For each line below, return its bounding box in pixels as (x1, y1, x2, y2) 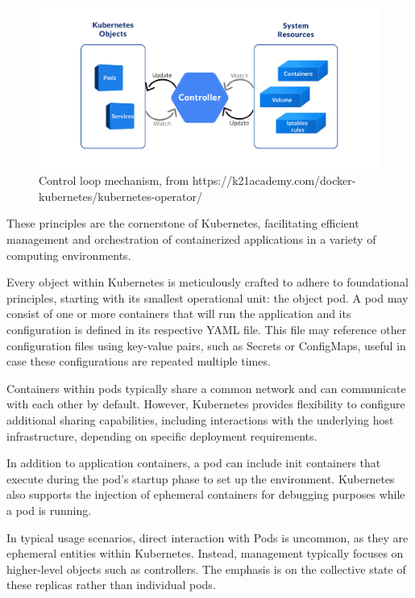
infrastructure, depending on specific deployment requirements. (6, 427, 317, 444)
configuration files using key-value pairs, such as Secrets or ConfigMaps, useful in (6, 337, 406, 353)
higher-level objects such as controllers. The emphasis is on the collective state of (6, 560, 406, 577)
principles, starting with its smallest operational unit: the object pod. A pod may (6, 289, 409, 306)
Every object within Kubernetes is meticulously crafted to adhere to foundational (6, 274, 409, 291)
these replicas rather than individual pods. (6, 576, 216, 593)
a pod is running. (6, 501, 92, 518)
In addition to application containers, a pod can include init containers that (6, 454, 381, 471)
